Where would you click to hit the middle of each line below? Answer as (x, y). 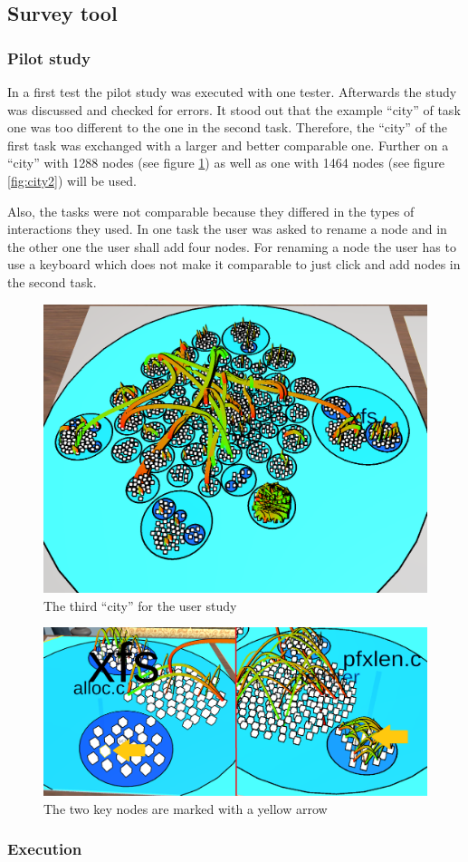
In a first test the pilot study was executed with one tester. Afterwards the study (232, 92)
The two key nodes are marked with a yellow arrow (186, 808)
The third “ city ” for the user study (140, 605)
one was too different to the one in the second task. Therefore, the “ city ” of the (228, 127)
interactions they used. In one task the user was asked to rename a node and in (227, 229)
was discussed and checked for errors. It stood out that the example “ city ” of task (234, 109)
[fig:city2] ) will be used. (72, 180)
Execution (45, 849)
